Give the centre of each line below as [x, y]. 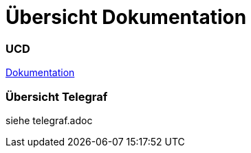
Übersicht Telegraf [57, 96]
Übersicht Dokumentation [126, 17]
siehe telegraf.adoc [49, 120]
